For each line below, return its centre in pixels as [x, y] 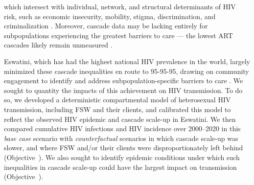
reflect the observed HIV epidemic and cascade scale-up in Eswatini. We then [120, 119]
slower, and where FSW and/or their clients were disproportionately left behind [124, 148]
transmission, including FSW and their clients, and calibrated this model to [117, 109]
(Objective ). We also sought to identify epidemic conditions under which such [122, 157]
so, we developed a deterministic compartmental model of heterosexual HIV [117, 100]
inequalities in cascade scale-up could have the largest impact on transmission [120, 167]
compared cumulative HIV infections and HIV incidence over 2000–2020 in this [122, 128]
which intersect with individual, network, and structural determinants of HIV [120, 6]
